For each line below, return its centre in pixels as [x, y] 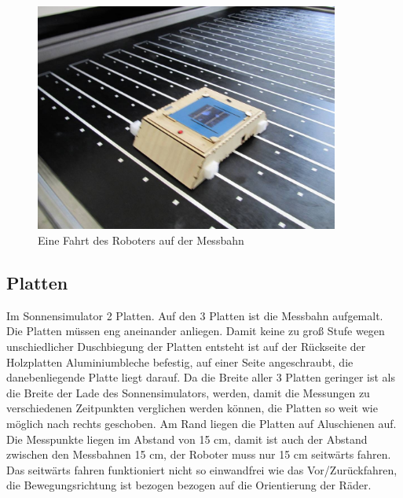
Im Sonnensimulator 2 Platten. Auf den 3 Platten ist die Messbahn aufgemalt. [195, 315]
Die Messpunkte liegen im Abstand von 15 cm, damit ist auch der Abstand [187, 439]
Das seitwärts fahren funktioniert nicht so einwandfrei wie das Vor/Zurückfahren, [202, 469]
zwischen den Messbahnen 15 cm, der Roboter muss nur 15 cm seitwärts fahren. [199, 454]
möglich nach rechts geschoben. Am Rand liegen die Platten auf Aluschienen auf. [201, 423]
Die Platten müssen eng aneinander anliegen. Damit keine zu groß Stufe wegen [196, 331]
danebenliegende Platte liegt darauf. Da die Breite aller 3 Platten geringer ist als [201, 377]
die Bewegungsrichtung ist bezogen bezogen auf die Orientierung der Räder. [189, 485]
